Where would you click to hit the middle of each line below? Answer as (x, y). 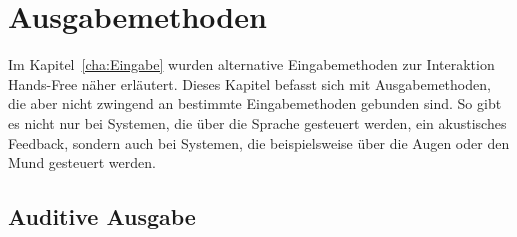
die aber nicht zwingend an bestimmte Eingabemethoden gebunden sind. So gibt (255, 103)
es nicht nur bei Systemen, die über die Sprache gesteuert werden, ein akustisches (257, 122)
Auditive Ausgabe (102, 216)
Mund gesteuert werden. (82, 162)
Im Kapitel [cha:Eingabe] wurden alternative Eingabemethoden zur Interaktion (251, 64)
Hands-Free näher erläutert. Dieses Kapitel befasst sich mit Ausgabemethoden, (249, 83)
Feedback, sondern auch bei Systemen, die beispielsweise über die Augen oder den (259, 142)
